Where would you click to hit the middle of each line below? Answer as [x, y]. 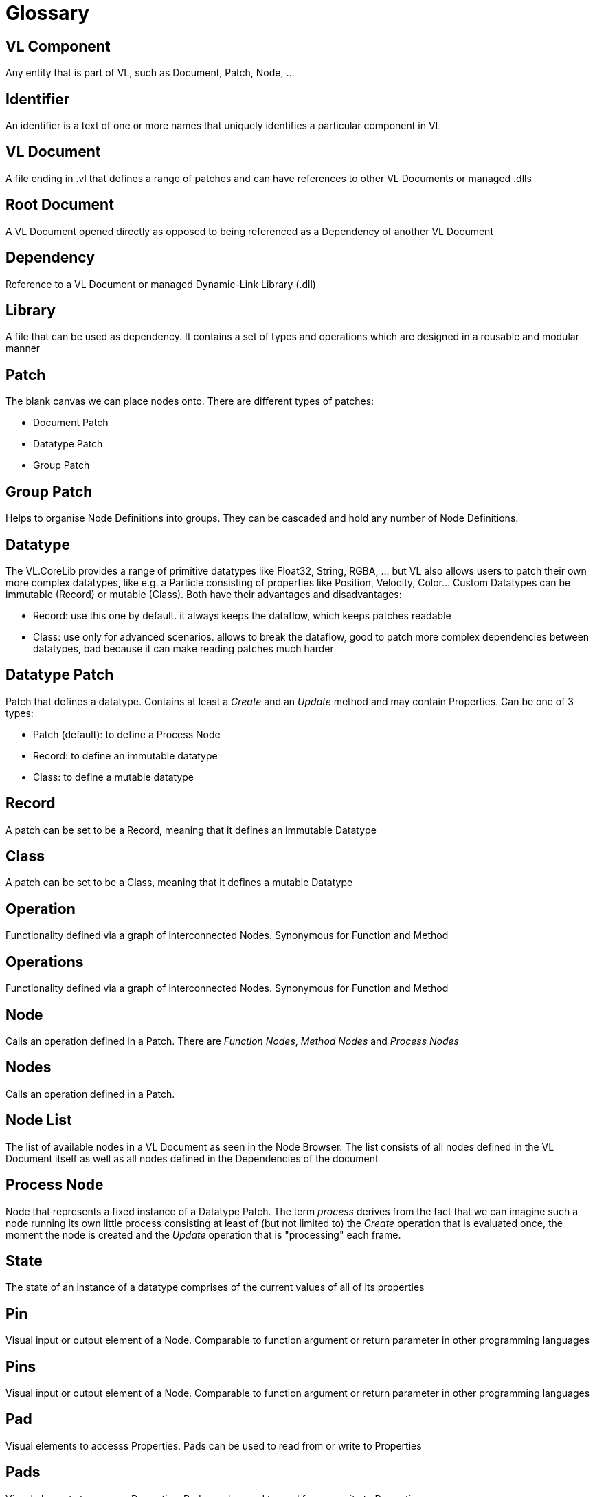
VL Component [58, 46]
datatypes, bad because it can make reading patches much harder [183, 648]
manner [23, 348]
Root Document [60, 205]
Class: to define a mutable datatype [113, 777]
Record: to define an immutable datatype [125, 755]
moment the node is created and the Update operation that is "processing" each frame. [203, 1234]
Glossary [48, 13]
